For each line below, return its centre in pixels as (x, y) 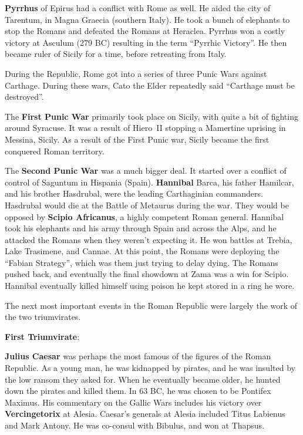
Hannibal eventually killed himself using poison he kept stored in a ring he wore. (150, 286)
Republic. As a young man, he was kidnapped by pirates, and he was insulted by (150, 368)
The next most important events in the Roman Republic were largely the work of (151, 305)
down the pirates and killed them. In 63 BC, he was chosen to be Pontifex (138, 391)
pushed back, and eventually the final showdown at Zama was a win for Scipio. (147, 274)
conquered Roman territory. (55, 151)
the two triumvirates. (43, 317)
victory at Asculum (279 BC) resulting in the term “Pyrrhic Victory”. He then (146, 42)
